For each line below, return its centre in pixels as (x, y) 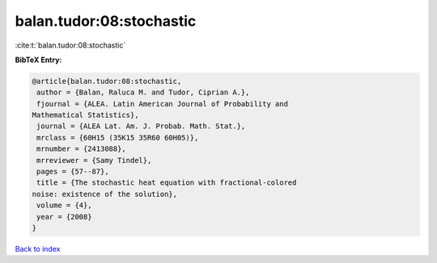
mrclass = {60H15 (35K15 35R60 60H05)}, (118, 138)
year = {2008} (64, 217)
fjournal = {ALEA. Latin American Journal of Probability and (163, 104)
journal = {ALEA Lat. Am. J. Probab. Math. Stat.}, (141, 126)
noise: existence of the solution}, (105, 194)
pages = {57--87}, (73, 172)
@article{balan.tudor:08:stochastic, (107, 81)
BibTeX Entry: (38, 60)
